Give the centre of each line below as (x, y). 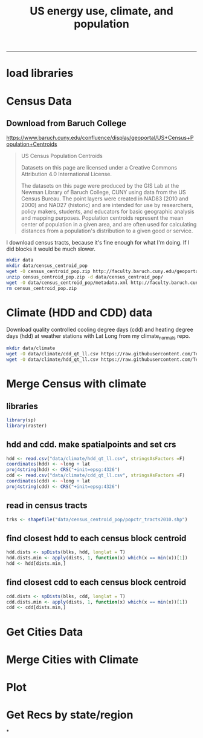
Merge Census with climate (76, 384)
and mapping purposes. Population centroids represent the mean (102, 218)
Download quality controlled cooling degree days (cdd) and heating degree (100, 329)
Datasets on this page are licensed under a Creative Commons (99, 168)
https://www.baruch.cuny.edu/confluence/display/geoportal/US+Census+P (100, 138)
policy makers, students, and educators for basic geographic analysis (108, 212)
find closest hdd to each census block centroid (96, 538)
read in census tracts (47, 506)
